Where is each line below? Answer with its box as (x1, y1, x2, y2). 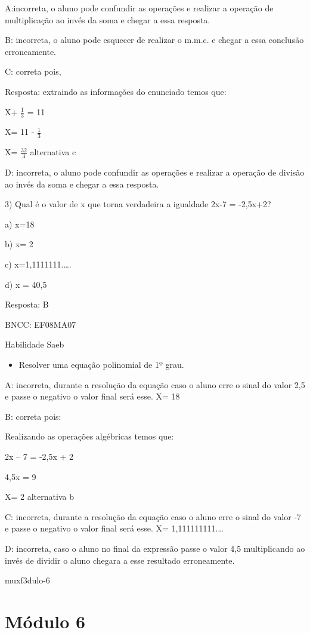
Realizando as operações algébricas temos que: (5, 430, 174, 443)
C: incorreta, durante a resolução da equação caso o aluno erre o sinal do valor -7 (5, 510, 302, 523)
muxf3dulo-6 (5, 574, 50, 586)
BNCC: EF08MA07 (5, 318, 76, 330)
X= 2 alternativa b (5, 490, 74, 503)
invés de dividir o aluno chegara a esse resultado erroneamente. (5, 554, 235, 566)
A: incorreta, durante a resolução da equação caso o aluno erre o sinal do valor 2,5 (5, 378, 305, 391)
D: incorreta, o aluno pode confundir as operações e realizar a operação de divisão (5, 166, 305, 179)
